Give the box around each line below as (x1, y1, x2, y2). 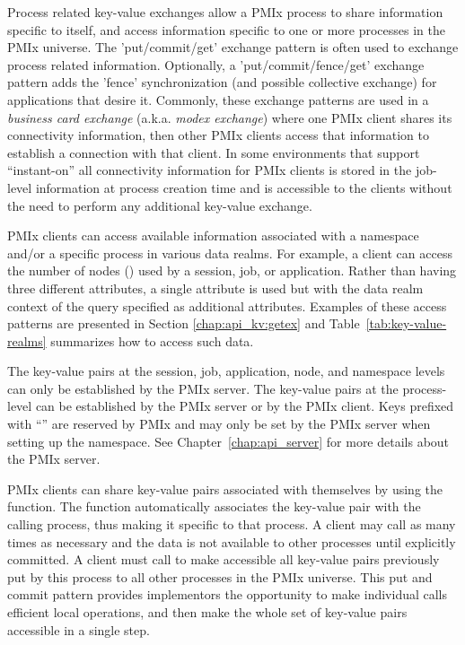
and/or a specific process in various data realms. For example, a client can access (7, 243, 452, 262)
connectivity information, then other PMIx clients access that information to (7, 126, 429, 144)
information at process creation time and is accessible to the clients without (35, 178, 452, 196)
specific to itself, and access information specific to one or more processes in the (7, 20, 445, 39)
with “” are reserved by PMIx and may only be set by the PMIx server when (7, 414, 431, 433)
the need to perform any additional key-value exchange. (7, 196, 312, 214)
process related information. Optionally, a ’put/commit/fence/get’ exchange (7, 55, 425, 74)
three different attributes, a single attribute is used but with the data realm (7, 278, 424, 297)
